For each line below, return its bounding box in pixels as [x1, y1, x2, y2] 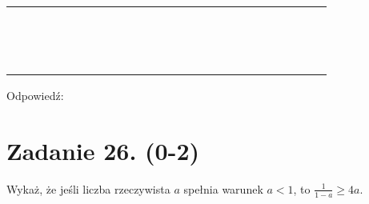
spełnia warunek [183, 180, 263, 197]
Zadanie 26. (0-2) [6, 134, 199, 166]
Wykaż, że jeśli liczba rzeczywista [6, 180, 170, 197]
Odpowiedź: [6, 87, 64, 103]
